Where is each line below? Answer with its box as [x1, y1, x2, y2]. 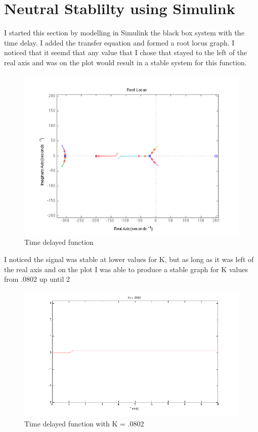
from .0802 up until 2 [4, 274, 70, 284]
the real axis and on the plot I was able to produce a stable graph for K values [4, 264, 248, 274]
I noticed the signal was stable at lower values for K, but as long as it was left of [4, 253, 254, 264]
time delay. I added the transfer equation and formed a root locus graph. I [4, 37, 235, 48]
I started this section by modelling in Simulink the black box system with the [4, 27, 244, 38]
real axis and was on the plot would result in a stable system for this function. [4, 57, 247, 67]
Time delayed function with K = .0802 [24, 418, 144, 428]
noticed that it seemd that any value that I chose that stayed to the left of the [4, 47, 247, 58]
